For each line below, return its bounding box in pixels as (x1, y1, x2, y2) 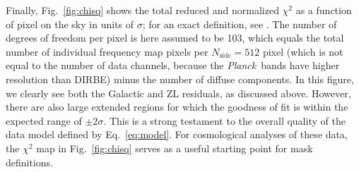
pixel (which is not (262, 44, 343, 59)
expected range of (6, 113, 82, 128)
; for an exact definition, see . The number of (142, 16, 337, 31)
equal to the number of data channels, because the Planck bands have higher (6, 58, 340, 73)
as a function (295, 3, 352, 17)
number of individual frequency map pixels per (6, 44, 208, 59)
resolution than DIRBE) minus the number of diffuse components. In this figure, (6, 71, 354, 86)
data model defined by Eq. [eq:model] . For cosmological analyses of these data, (6, 127, 348, 142)
